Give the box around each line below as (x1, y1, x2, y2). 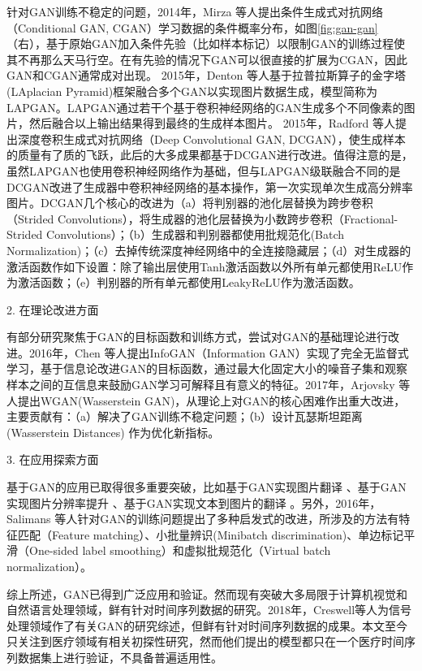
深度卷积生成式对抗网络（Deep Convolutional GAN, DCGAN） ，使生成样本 (17, 130, 406, 147)
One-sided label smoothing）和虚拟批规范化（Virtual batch (28, 542, 331, 559)
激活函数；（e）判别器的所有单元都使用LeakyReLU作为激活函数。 (17, 274, 360, 291)
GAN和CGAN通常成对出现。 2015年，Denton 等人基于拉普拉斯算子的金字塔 (6, 67, 406, 84)
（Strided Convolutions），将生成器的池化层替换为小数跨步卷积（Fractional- (6, 210, 398, 227)
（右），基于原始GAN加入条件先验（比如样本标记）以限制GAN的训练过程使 (6, 35, 405, 52)
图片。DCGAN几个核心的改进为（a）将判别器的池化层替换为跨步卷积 (6, 194, 373, 211)
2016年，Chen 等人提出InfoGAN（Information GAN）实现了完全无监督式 (28, 344, 409, 361)
